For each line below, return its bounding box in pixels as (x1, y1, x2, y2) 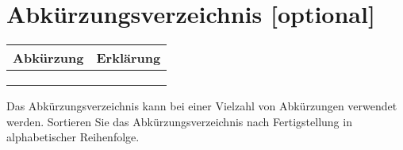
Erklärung (96, 48, 161, 67)
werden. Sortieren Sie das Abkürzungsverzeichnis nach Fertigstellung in (6, 113, 352, 129)
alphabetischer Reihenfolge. (6, 129, 140, 145)
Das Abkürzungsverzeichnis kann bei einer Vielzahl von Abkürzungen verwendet (6, 98, 397, 114)
